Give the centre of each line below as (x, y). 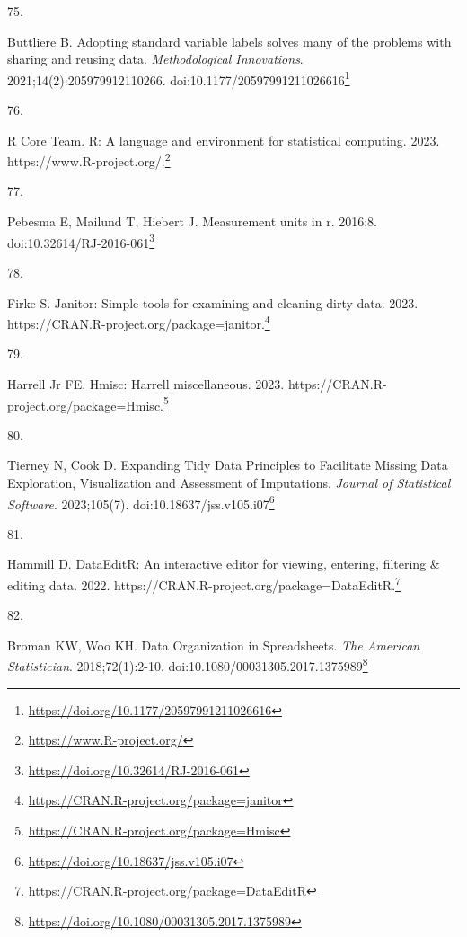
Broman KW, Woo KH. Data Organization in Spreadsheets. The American (214, 645)
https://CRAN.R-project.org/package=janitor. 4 (139, 322)
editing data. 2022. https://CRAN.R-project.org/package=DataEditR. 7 (204, 583)
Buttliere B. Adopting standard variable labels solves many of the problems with (229, 41)
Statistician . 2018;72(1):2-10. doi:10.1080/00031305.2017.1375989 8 (188, 665)
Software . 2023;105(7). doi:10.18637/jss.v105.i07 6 (141, 502)
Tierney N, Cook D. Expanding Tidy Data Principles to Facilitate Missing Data (228, 465)
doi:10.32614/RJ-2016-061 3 (81, 241)
